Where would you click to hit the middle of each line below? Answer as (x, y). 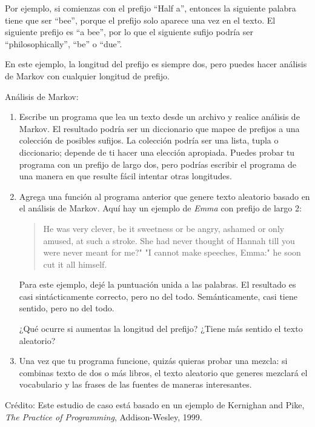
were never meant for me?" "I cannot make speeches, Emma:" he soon (172, 252)
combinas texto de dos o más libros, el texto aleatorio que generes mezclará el (163, 372)
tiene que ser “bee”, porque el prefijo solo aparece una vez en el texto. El (140, 20)
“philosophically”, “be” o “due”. (64, 43)
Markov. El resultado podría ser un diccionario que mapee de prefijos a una (159, 128)
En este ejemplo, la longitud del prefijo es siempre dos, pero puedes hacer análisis (156, 64)
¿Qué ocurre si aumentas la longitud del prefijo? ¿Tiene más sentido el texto (161, 329)
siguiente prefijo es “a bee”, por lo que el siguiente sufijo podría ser (129, 32)
